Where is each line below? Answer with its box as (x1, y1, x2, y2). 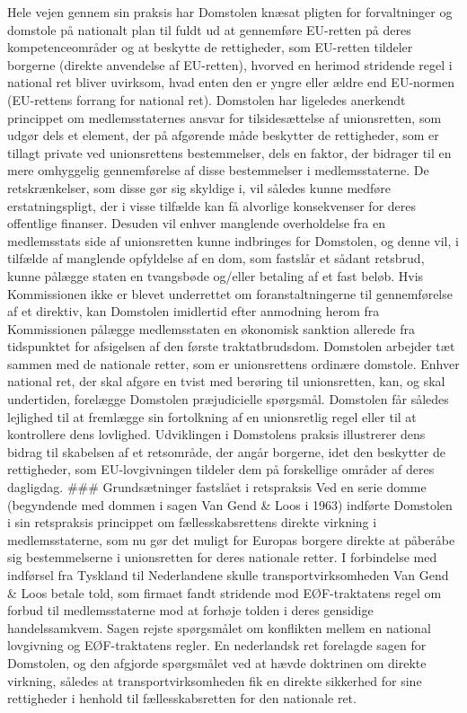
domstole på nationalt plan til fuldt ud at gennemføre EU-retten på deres (7, 20, 411, 39)
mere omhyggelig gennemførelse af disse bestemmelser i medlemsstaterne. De (7, 161, 429, 180)
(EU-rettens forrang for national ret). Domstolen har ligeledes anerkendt (7, 90, 406, 109)
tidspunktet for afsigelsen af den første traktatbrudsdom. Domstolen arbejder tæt (7, 337, 455, 356)
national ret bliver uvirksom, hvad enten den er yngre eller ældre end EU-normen (7, 73, 454, 92)
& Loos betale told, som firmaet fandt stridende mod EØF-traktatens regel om (7, 583, 442, 602)
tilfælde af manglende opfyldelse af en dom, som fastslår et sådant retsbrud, (7, 249, 425, 268)
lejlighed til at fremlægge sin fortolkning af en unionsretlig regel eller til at (7, 407, 417, 426)
